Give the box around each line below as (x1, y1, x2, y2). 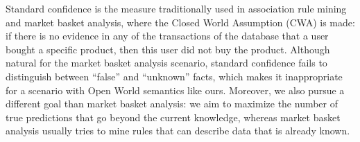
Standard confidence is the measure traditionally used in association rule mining (6, 1, 347, 15)
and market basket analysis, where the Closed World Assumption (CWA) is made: (6, 15, 355, 29)
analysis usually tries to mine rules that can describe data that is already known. (6, 123, 350, 138)
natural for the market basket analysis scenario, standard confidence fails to (6, 55, 327, 70)
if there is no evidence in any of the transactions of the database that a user (6, 28, 329, 43)
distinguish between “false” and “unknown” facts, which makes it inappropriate (6, 69, 343, 83)
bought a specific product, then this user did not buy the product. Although (6, 42, 330, 56)
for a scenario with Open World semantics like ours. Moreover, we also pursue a (6, 82, 345, 97)
